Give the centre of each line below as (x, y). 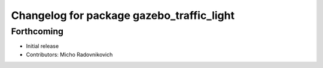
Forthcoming (37, 31)
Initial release (42, 46)
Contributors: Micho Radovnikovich (69, 54)
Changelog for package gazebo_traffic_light (123, 15)
